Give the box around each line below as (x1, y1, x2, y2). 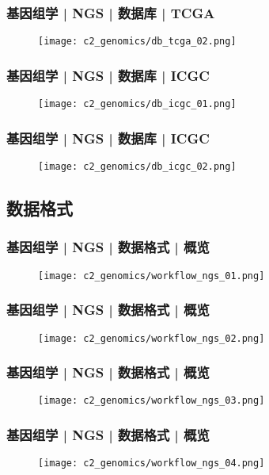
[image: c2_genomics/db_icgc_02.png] (38, 160, 237, 172)
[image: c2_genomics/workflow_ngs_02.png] (38, 332, 265, 344)
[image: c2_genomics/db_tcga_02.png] (38, 36, 237, 48)
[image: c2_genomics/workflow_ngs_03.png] (38, 395, 265, 407)
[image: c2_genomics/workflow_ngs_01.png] (38, 270, 265, 282)
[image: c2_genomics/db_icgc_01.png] (38, 98, 237, 110)
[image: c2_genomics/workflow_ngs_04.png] (38, 458, 265, 469)
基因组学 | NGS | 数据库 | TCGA (6, 2, 215, 22)
